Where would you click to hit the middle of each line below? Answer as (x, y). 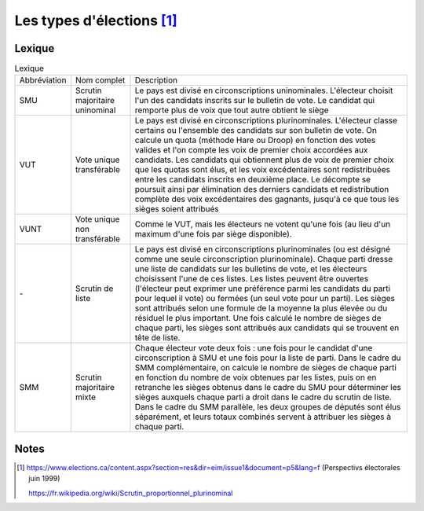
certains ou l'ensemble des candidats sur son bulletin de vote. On (256, 131)
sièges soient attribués (177, 209)
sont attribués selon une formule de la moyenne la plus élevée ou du (261, 308)
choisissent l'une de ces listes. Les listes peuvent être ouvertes (252, 279)
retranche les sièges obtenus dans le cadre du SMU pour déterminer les (268, 388)
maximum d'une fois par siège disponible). (213, 234)
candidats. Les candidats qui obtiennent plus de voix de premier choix (264, 160)
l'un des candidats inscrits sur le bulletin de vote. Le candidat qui (255, 101)
